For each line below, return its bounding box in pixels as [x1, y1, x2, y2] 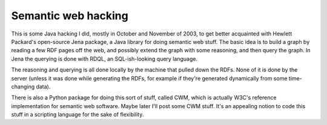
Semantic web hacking [11, 9, 128, 22]
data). [36, 83, 51, 90]
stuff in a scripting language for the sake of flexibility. [11, 111, 144, 118]
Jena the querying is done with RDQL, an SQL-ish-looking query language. [11, 55, 198, 62]
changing [11, 83, 35, 90]
